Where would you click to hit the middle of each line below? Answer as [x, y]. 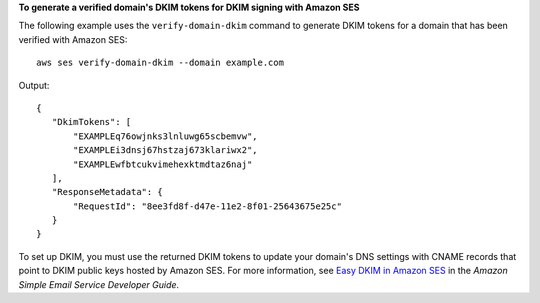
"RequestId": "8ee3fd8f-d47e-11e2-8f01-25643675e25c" [207, 206]
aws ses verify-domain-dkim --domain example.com [160, 63]
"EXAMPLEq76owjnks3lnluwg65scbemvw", [166, 136]
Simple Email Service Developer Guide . [99, 284]
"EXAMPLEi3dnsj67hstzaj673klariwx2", [166, 150]
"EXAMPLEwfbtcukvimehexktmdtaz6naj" [163, 164]
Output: [34, 85]
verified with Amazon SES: [73, 39]
